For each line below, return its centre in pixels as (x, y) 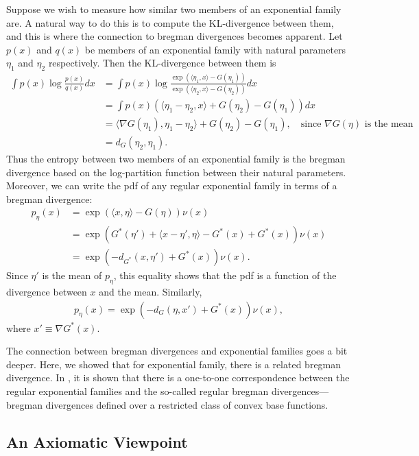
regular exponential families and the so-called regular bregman (137, 391)
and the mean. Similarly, (151, 291)
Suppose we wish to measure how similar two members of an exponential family (174, 9)
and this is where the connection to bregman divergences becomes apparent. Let (175, 36)
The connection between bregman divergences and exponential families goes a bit (177, 351)
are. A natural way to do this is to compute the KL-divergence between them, (170, 22)
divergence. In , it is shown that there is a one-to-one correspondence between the (178, 377)
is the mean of (72, 275)
